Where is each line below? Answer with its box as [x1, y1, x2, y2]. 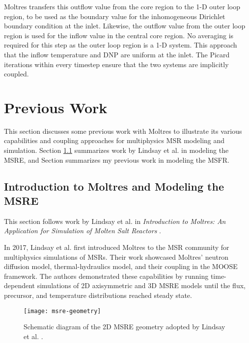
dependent [4, 280, 35, 291]
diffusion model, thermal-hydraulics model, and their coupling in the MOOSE [4, 261, 238, 271]
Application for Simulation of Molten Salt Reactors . [4, 225, 161, 236]
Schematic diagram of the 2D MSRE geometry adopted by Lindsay [24, 321, 225, 332]
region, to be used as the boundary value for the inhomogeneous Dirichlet [4, 11, 225, 21]
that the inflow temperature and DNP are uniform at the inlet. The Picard [4, 49, 230, 59]
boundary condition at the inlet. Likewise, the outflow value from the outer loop [4, 21, 246, 31]
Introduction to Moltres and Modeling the [4, 178, 224, 194]
